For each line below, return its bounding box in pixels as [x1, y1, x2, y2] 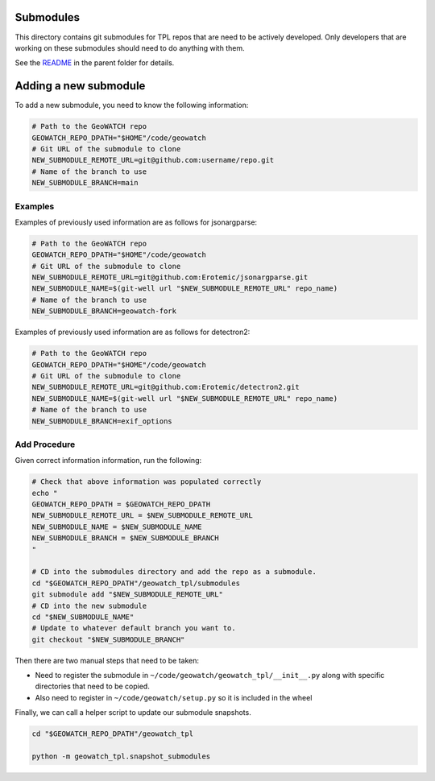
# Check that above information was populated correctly [31, 477, 262, 486]
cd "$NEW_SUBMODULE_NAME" [31, 612, 135, 622]
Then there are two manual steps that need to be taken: [14, 655, 200, 665]
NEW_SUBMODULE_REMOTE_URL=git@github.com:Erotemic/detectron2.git [31, 382, 300, 392]
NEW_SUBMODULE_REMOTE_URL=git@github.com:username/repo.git [31, 155, 275, 165]
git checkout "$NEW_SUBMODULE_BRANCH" [31, 634, 185, 644]
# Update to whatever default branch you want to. [31, 624, 237, 633]
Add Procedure [14, 439, 76, 450]
